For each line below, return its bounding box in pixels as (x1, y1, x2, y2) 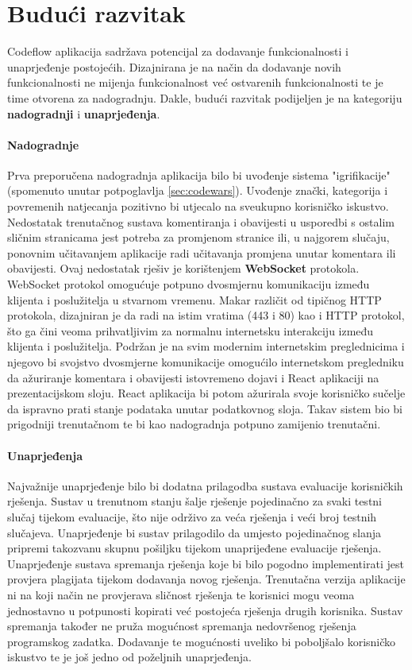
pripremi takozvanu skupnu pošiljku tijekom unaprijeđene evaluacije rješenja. (7, 540, 382, 556)
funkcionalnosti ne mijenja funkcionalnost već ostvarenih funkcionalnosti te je (7, 74, 383, 91)
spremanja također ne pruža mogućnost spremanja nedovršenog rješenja (7, 618, 356, 634)
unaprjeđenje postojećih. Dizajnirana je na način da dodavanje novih (7, 58, 341, 75)
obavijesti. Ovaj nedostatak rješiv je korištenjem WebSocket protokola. (7, 260, 360, 277)
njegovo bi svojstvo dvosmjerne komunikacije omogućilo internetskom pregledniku (7, 354, 404, 370)
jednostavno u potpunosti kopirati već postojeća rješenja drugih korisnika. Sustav (7, 602, 403, 618)
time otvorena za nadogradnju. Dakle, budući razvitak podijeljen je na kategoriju (7, 89, 402, 106)
